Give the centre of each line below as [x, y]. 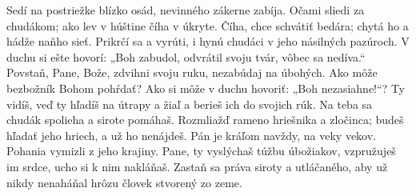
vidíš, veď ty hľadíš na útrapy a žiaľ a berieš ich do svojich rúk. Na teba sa [190, 104]
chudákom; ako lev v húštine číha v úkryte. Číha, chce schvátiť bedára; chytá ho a [208, 25]
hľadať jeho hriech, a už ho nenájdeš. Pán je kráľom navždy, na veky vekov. [191, 135]
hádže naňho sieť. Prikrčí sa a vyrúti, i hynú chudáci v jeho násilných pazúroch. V [208, 41]
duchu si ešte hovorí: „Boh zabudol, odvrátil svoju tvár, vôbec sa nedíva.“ [186, 56]
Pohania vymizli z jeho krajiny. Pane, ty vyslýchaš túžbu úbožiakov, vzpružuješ [201, 151]
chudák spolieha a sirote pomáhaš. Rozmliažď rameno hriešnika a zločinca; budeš [205, 120]
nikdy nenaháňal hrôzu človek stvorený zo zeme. [124, 182]
